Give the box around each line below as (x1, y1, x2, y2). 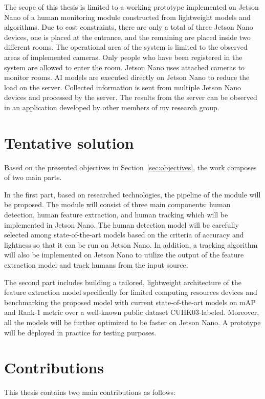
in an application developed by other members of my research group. (4, 102, 219, 112)
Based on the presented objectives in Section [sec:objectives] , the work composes (4, 162, 257, 172)
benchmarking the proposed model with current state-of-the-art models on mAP (4, 296, 256, 307)
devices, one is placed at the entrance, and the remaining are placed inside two (4, 31, 251, 42)
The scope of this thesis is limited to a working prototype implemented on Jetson (4, 2, 259, 12)
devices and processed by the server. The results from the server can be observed (4, 92, 257, 103)
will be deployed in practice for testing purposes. (4, 327, 157, 337)
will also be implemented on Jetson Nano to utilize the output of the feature (4, 249, 244, 260)
